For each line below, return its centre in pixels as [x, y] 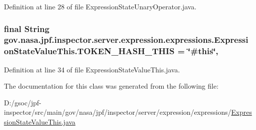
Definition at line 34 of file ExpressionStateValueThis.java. [92, 69]
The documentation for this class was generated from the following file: [111, 86]
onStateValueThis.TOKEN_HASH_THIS [89, 51]
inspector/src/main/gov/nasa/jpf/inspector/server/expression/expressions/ [118, 112]
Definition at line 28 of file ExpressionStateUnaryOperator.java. [100, 6]
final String [27, 28]
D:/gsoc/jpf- [23, 102]
